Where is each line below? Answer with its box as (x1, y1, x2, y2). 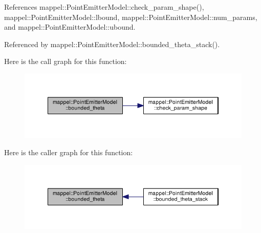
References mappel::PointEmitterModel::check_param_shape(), (4, 2, 204, 12)
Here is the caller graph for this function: (4, 146, 133, 157)
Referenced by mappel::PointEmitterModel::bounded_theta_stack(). (4, 38, 220, 49)
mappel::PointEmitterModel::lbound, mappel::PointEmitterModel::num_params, (4, 11, 257, 22)
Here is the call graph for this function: (4, 56, 127, 67)
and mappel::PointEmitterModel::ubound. (4, 22, 136, 32)
